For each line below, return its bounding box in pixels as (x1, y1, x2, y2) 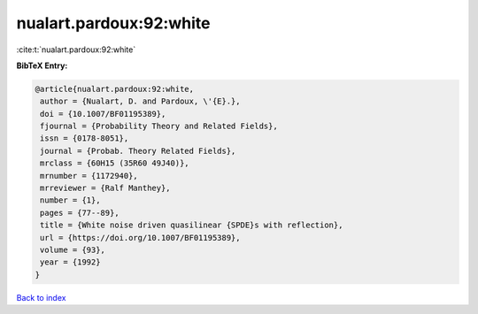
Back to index (16, 292, 66, 303)
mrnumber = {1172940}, (40, 171, 139, 180)
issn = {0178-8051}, (40, 134, 129, 143)
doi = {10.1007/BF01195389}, (40, 109, 166, 119)
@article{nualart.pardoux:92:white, (35, 84, 195, 94)
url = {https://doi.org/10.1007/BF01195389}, (40, 233, 241, 242)
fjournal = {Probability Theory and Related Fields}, (40, 121, 278, 132)
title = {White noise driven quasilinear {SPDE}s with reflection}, (40, 220, 343, 230)
